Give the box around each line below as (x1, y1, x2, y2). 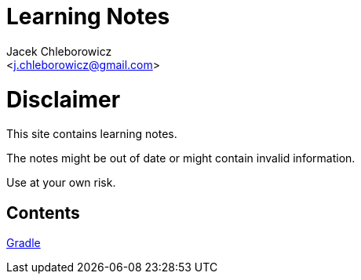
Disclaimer (6, 85, 121, 113)
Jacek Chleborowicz (6, 44, 112, 58)
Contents (6, 202, 80, 223)
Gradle (6, 236, 41, 250)
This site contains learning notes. (6, 127, 177, 141)
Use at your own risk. (6, 176, 116, 190)
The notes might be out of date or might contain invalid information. (6, 151, 356, 165)
